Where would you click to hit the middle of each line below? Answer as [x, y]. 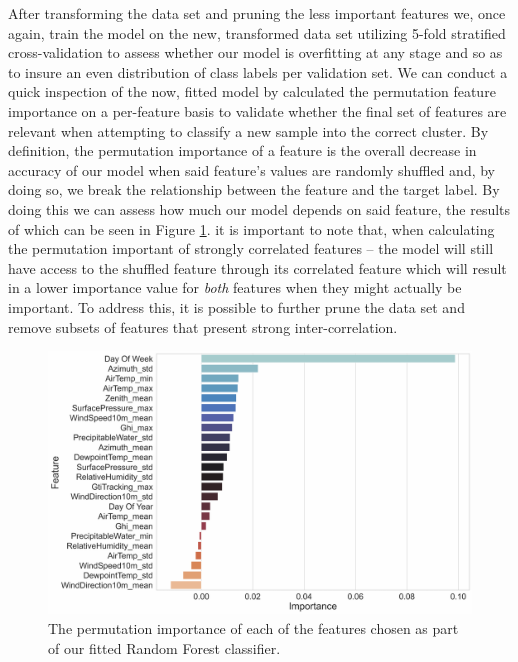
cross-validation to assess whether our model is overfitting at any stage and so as [255, 52]
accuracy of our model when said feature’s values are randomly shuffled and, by [252, 169]
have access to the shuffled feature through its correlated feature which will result [257, 267]
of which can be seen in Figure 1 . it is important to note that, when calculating [251, 228]
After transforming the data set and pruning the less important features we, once [257, 13]
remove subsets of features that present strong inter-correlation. [203, 326]
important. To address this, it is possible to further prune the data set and [236, 306]
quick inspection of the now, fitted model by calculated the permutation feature [252, 91]
